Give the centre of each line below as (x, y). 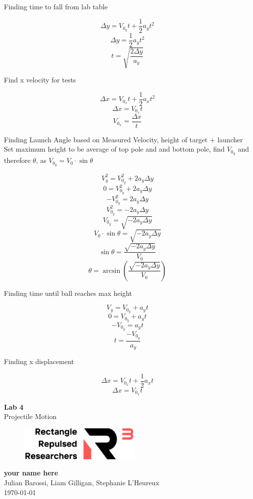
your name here (31, 473)
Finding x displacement (39, 361)
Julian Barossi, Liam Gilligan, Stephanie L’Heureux (82, 483)
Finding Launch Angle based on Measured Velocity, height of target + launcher (124, 139)
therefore (17, 160)
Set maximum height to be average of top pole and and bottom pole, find (114, 149)
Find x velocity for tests (40, 80)
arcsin (112, 271)
